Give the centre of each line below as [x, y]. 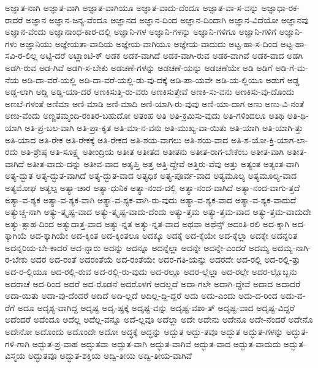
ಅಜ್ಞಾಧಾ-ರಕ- [281, 7]
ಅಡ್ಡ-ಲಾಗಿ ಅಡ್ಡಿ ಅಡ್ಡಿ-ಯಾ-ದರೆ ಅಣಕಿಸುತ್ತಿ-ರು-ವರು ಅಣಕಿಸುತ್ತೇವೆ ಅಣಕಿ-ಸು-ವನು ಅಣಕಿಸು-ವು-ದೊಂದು [150, 92]
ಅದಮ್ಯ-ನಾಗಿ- [291, 247]
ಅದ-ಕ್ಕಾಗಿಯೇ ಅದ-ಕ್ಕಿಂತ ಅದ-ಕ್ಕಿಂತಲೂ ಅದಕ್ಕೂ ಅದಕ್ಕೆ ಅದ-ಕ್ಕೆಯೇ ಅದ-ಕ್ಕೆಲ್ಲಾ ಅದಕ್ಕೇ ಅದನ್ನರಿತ [164, 235]
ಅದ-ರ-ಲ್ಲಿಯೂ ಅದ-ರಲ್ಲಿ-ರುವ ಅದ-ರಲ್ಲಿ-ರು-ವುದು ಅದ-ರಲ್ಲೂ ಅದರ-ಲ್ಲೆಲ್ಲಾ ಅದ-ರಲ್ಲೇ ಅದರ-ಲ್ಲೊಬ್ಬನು [151, 272]
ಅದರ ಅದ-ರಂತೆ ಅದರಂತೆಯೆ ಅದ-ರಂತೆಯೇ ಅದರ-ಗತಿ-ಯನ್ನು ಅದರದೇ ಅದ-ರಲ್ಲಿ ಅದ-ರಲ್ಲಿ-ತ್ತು [165, 259]
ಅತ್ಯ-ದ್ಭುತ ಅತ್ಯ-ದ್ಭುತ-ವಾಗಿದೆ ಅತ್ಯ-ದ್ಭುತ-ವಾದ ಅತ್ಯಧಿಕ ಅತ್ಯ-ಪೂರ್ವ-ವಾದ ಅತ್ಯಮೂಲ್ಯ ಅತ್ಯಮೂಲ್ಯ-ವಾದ [151, 175]
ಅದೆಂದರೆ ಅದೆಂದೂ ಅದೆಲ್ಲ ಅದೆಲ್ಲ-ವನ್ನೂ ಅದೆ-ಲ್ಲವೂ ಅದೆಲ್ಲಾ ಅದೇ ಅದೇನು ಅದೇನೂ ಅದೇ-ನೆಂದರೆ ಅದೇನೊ [159, 319]
